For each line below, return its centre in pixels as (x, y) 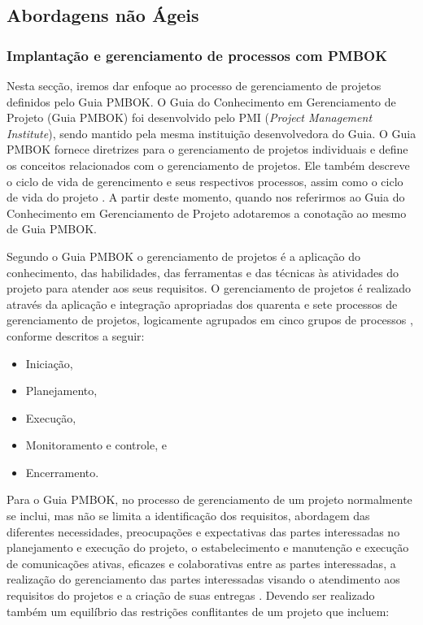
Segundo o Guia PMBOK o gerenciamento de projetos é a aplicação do (184, 256)
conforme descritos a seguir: (76, 335)
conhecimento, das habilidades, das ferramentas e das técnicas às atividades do (203, 272)
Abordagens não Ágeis (103, 15)
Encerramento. (62, 472)
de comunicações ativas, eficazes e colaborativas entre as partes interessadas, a (201, 563)
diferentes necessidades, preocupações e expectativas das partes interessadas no (203, 531)
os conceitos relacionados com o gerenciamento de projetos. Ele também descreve (208, 165)
